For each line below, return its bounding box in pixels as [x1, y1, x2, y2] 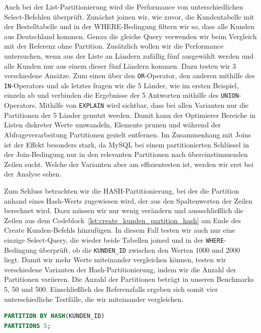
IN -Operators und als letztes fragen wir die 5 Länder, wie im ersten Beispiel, [4, 80, 239, 90]
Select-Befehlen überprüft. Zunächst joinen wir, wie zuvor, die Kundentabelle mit [4, 11, 254, 22]
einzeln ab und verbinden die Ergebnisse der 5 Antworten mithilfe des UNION [4, 90, 239, 100]
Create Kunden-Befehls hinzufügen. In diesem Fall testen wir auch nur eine [4, 225, 235, 235]
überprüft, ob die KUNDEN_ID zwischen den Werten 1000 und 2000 [39, 244, 240, 255]
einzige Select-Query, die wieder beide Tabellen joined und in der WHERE [4, 234, 224, 245]
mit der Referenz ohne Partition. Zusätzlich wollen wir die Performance [4, 41, 224, 51]
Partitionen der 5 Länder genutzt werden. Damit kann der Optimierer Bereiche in [4, 109, 255, 120]
